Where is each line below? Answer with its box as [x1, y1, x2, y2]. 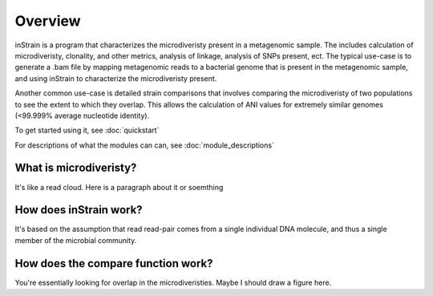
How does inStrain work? [14, 203, 144, 217]
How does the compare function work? [14, 257, 213, 270]
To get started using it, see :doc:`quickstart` [14, 125, 160, 136]
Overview [14, 12, 81, 30]
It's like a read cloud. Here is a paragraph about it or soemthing [14, 182, 224, 192]
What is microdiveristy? [14, 161, 137, 175]
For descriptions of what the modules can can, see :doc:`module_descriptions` [14, 140, 274, 150]
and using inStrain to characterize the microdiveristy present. [14, 73, 217, 83]
